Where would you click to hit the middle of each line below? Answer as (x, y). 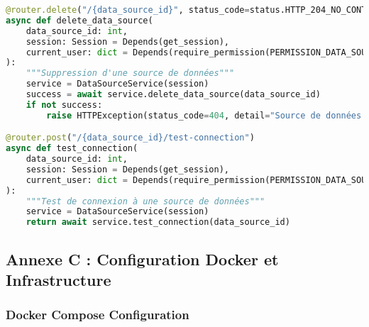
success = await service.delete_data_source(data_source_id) (173, 94)
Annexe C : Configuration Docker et (142, 259)
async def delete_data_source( (79, 20)
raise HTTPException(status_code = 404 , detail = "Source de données (204, 115)
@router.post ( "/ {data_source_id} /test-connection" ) (130, 138)
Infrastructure (59, 279)
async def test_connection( (72, 149)
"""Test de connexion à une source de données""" (145, 201)
